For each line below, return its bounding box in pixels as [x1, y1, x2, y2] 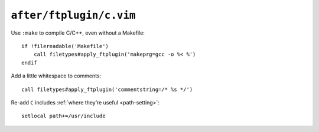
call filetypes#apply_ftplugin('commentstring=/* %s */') [21, 86, 193, 93]
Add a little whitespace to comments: [11, 72, 102, 79]
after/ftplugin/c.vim [11, 9, 136, 22]
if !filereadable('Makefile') [21, 43, 109, 49]
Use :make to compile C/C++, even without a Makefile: [11, 29, 145, 36]
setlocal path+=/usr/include [21, 113, 106, 120]
